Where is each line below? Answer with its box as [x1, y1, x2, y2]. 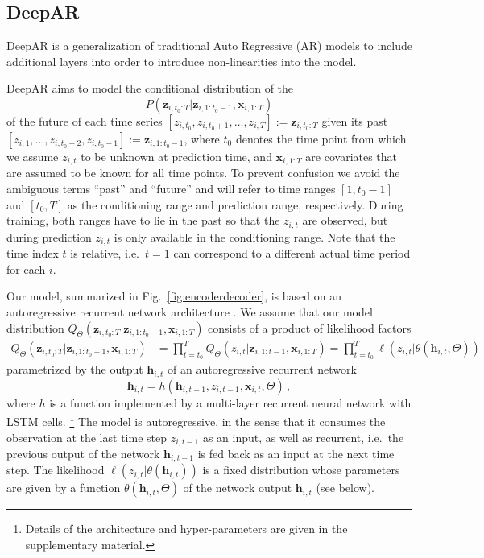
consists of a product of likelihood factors [208, 319, 412, 336]
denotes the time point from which [235, 130, 407, 147]
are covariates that [305, 147, 398, 164]
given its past [321, 112, 388, 129]
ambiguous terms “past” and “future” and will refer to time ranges [6, 180, 336, 197]
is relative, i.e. [70, 245, 139, 262]
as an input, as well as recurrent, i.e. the [202, 428, 404, 445]
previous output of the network [6, 444, 160, 461]
